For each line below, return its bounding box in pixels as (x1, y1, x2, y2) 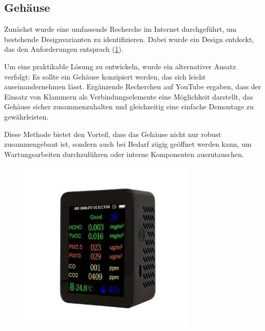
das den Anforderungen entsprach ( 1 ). (4, 44, 124, 54)
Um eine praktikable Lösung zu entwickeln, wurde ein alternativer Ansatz (4, 61, 236, 71)
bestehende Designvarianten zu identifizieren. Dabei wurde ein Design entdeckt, (4, 33, 254, 44)
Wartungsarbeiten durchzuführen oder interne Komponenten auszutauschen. (4, 148, 244, 159)
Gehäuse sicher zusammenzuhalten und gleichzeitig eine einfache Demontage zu (4, 101, 254, 112)
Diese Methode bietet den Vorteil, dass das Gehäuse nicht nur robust (4, 128, 221, 139)
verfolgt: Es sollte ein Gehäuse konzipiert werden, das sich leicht (4, 71, 206, 82)
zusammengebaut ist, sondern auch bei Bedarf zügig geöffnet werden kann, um (4, 139, 252, 149)
